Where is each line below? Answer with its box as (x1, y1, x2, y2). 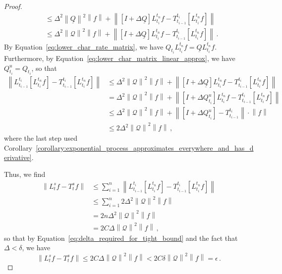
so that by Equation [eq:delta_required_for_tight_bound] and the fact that (4, 232, 238, 243)
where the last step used (4, 133, 78, 143)
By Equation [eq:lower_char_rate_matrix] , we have (4, 41, 164, 52)
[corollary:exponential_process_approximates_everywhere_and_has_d (36, 142, 254, 153)
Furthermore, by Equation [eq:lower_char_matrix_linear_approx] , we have (4, 53, 235, 63)
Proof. (4, 1, 22, 11)
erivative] (4, 152, 32, 163)
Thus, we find (4, 168, 46, 179)
